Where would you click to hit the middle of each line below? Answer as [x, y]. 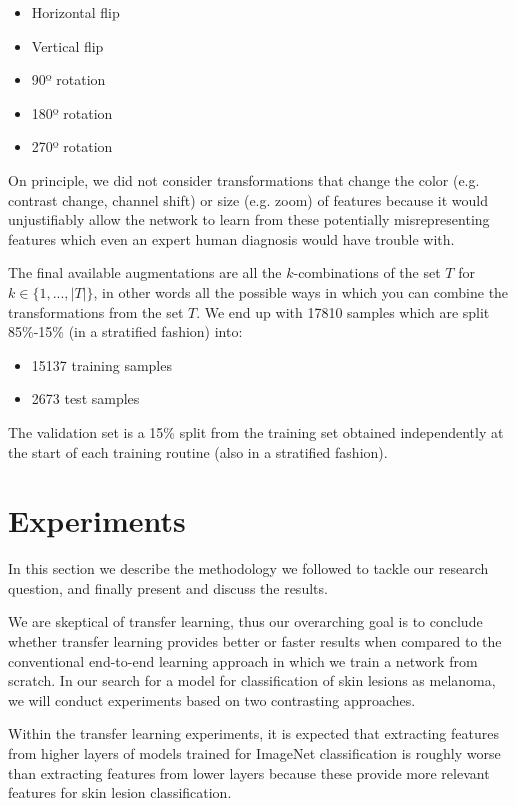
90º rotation [68, 79]
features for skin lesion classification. [120, 792]
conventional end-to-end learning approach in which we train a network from [243, 660]
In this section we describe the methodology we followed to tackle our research [248, 568]
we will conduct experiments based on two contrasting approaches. [212, 699]
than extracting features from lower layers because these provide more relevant [249, 772]
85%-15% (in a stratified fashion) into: [125, 331]
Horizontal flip [75, 12]
